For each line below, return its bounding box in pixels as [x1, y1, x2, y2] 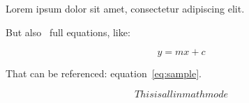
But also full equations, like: [6, 24, 130, 39]
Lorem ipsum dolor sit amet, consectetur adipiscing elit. [6, 1, 245, 15]
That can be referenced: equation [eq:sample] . [6, 66, 202, 81]
